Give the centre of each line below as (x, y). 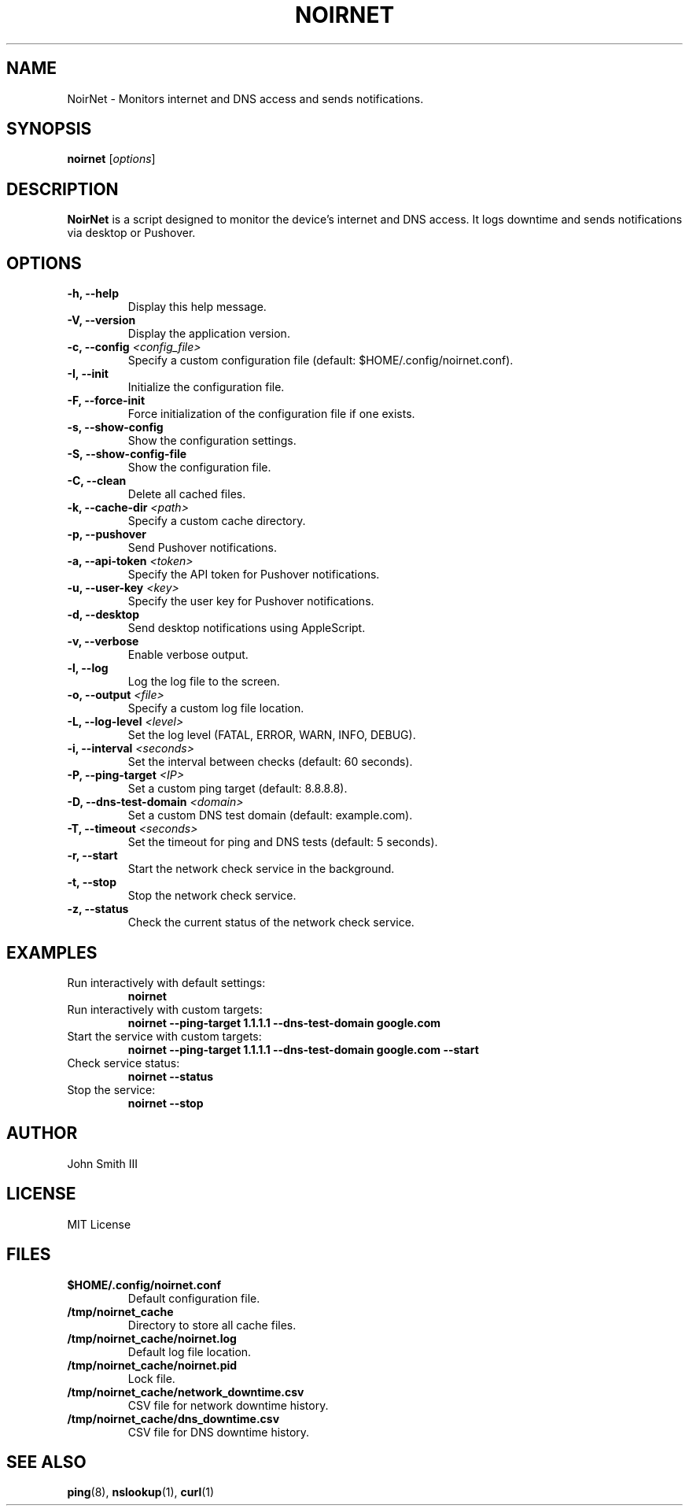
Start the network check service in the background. (261, 869)
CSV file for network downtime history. (228, 1405)
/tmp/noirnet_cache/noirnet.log (152, 1338)
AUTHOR (42, 1133)
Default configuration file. (194, 1298)
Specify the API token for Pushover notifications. (254, 575)
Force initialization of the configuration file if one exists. (271, 414)
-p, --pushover (107, 534)
